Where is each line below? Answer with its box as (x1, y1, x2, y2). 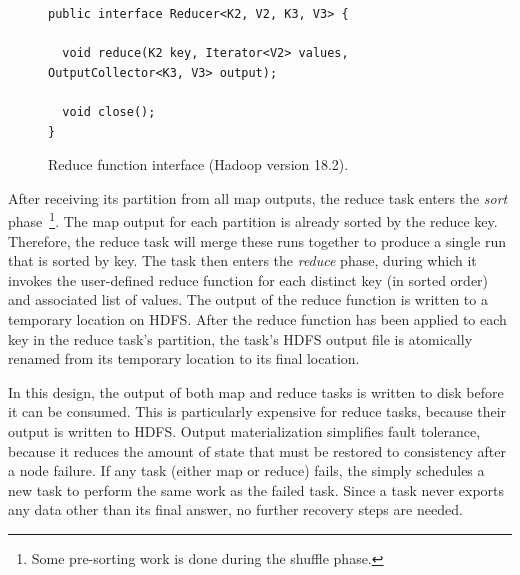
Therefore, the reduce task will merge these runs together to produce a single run (8, 230, 506, 251)
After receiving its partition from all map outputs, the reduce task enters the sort (8, 187, 508, 208)
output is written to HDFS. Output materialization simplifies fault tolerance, (8, 420, 481, 441)
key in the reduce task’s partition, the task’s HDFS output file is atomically (8, 328, 473, 349)
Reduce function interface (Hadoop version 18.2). (48, 154, 349, 175)
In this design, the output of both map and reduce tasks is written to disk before (8, 381, 504, 402)
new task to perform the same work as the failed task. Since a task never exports (8, 479, 505, 500)
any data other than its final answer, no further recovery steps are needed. (8, 499, 463, 520)
